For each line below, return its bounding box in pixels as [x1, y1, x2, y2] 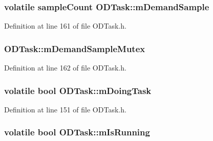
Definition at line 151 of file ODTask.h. [4, 104, 126, 114]
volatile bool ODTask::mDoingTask [4, 84, 152, 97]
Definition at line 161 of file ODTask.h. [4, 20, 126, 31]
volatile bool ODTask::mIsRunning [4, 126, 150, 138]
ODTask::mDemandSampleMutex [4, 42, 145, 55]
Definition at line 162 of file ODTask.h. [4, 62, 126, 73]
